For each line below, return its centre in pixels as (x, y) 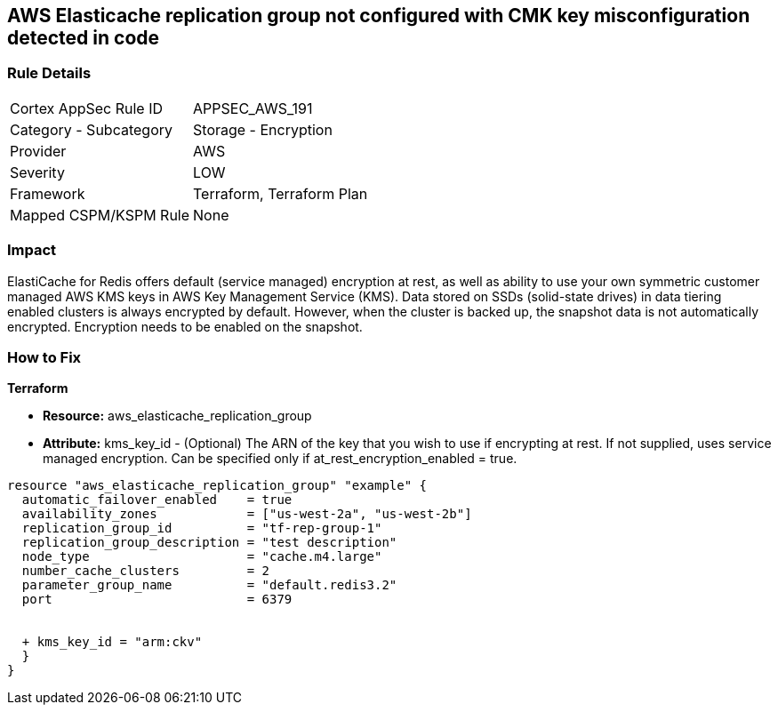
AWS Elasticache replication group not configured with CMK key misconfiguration (379, 16)
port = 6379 (157, 600)
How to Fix (44, 357)
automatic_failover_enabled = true (157, 500)
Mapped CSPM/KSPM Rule (100, 215)
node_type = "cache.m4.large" (202, 557)
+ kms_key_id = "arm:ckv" (112, 642)
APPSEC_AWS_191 (253, 108)
